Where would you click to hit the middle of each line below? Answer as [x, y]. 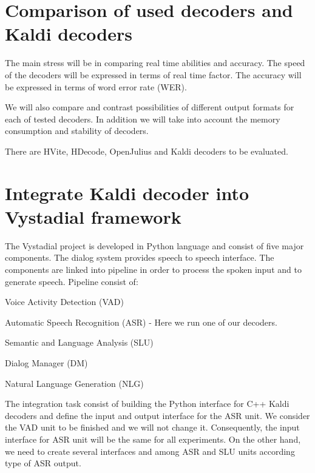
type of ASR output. [43, 463]
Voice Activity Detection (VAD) [64, 302]
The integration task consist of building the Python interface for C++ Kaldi [147, 404]
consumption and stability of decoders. [77, 131]
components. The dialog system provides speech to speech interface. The [140, 257]
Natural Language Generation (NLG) [74, 383]
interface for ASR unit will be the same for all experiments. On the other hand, [153, 439]
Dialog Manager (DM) [46, 362]
